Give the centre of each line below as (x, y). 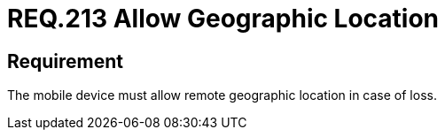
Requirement (66, 61)
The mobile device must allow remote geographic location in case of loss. (222, 95)
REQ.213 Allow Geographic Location (223, 19)
